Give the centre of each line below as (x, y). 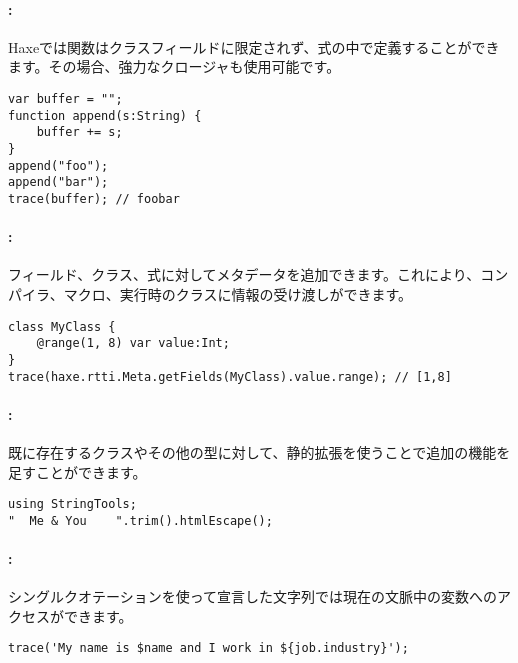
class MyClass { (62, 326)
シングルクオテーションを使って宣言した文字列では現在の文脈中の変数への (253, 596)
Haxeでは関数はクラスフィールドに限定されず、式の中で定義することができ (254, 46)
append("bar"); (58, 182)
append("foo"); (58, 165)
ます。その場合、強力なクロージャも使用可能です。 (174, 66)
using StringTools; (72, 504)
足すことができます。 (77, 471)
